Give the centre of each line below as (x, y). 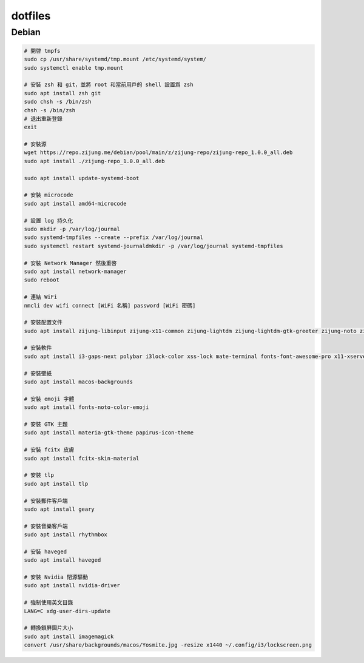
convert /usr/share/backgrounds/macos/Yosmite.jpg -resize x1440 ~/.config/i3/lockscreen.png (168, 645)
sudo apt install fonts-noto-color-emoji (86, 407)
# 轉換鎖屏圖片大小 (49, 628)
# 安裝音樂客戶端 (46, 526)
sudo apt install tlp (56, 483)
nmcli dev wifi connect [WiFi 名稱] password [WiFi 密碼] (110, 305)
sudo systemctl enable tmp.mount (74, 68)
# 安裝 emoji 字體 (49, 399)
